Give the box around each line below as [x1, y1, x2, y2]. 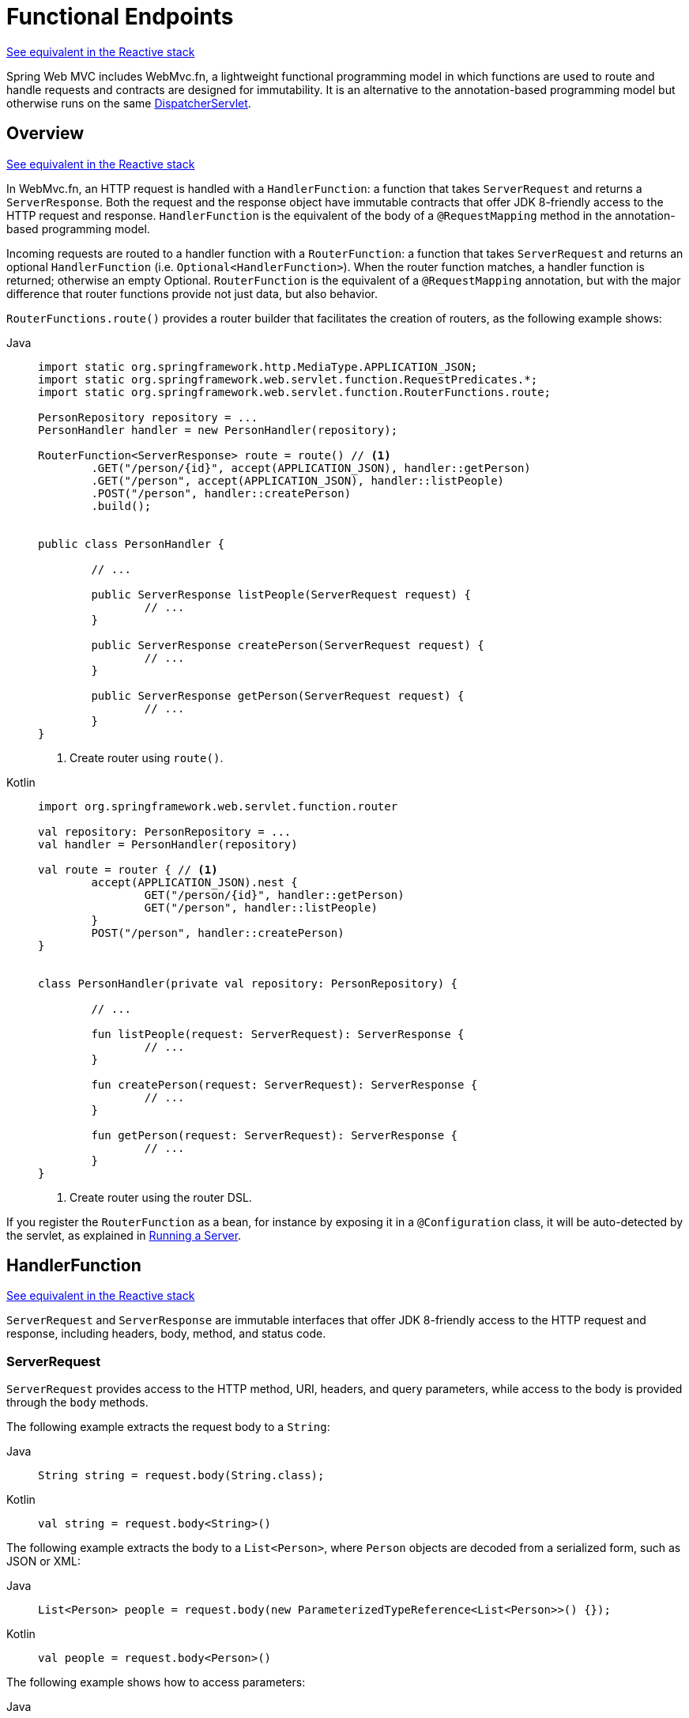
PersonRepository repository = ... [38, 410, 258, 424]
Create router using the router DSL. [70, 1190, 252, 1204]
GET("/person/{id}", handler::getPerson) [144, 888, 405, 901]
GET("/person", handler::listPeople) [144, 901, 378, 914]
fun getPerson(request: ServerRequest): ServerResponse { [91, 1128, 458, 1142]
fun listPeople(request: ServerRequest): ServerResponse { [91, 1027, 465, 1040]
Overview [6, 123, 85, 144]
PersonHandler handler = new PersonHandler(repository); [38, 423, 398, 436]
